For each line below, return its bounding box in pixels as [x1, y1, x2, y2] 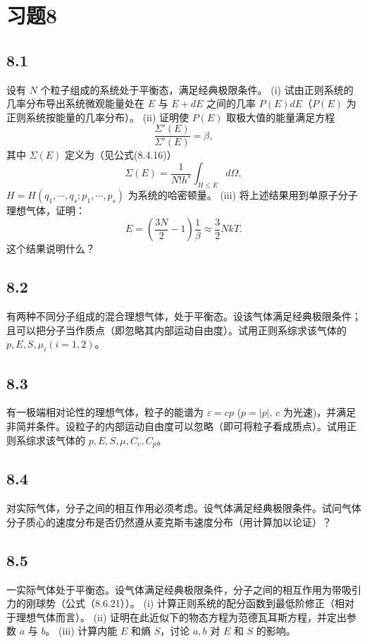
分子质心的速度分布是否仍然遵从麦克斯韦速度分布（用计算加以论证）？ [6, 514, 332, 529]
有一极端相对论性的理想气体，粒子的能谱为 [6, 405, 204, 420]
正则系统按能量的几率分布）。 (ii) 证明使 [6, 109, 189, 124]
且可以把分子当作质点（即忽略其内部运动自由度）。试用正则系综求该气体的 [6, 322, 347, 337]
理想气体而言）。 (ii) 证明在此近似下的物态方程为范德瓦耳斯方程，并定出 [15, 609, 347, 624]
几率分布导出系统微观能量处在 [6, 96, 144, 111]
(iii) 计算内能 [58, 623, 118, 638]
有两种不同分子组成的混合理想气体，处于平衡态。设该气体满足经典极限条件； [6, 309, 361, 324]
